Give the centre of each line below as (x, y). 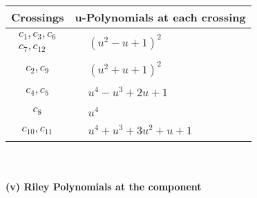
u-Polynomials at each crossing (160, 17)
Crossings (38, 17)
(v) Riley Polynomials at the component (104, 186)
